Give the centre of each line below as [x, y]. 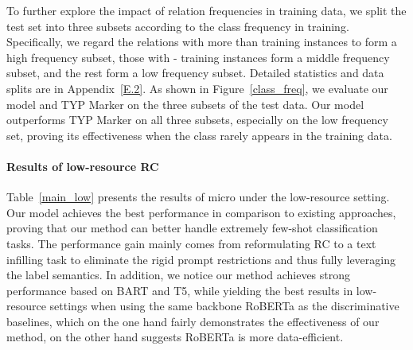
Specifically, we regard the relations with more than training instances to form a [202, 42]
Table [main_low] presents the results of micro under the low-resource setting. [198, 197]
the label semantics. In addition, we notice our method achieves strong [179, 275]
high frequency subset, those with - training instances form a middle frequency [198, 57]
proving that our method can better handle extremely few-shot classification [192, 228]
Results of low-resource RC [83, 166]
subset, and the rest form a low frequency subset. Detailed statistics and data [195, 73]
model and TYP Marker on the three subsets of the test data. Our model [185, 104]
